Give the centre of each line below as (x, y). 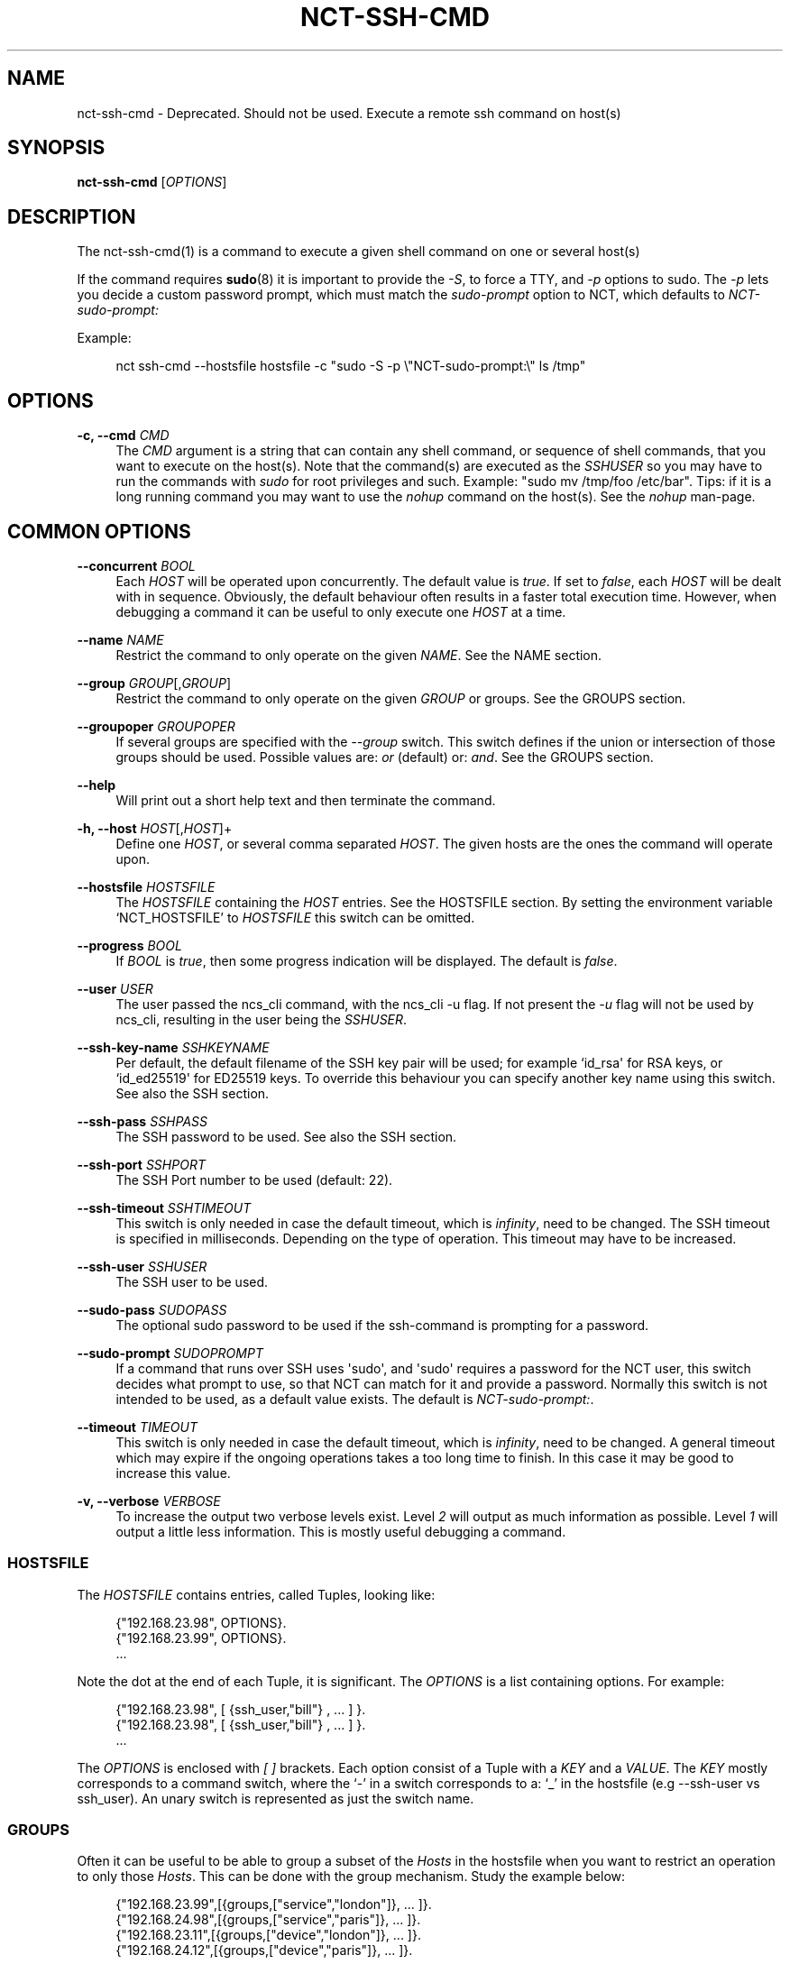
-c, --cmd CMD (123, 436)
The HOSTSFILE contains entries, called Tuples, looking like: (256, 1594)
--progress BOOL (129, 945)
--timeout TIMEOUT (137, 1427)
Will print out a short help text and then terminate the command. (306, 800)
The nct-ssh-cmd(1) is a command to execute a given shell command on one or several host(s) (358, 252)
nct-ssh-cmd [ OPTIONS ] (152, 182)
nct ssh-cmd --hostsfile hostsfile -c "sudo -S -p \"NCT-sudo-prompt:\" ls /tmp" (351, 366)
